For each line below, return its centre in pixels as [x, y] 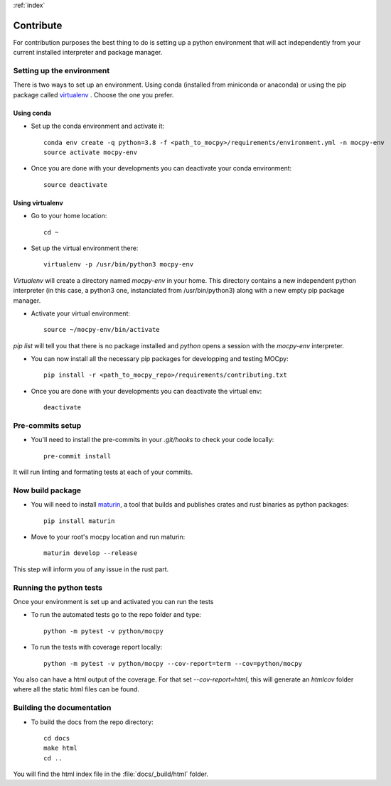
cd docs [57, 738]
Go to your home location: [69, 216]
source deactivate [76, 184]
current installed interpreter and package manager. [88, 53]
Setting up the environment [61, 71]
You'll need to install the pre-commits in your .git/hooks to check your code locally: [152, 440]
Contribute [38, 25]
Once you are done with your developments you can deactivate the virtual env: [146, 391]
